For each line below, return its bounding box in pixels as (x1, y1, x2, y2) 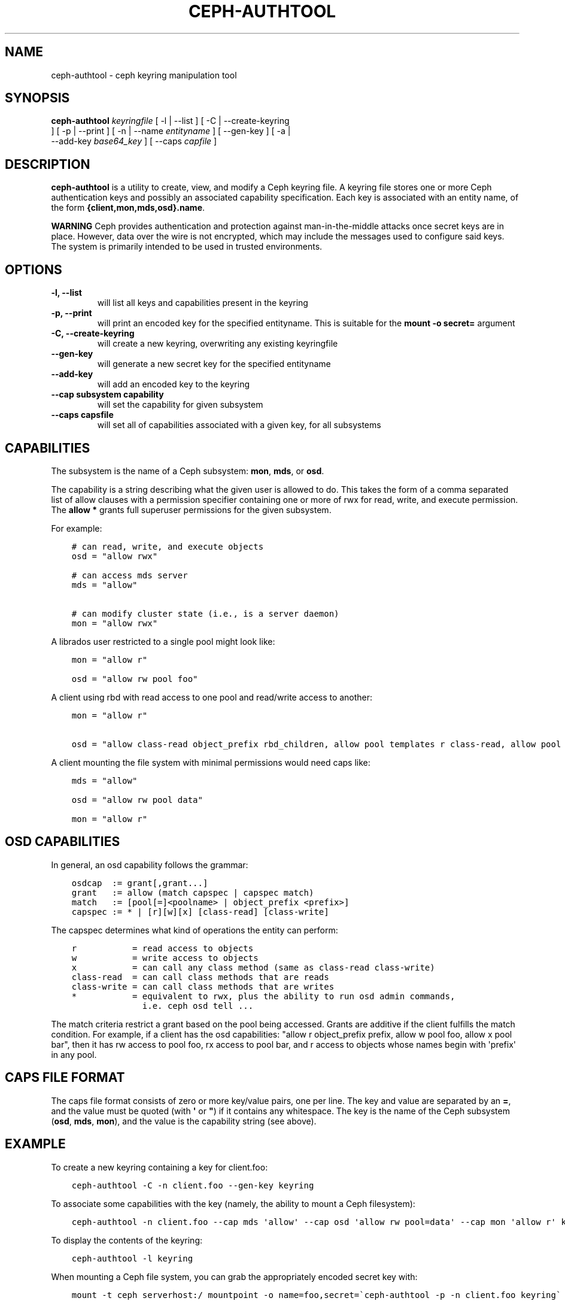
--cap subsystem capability (51, 389, 164, 400)
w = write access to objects (71, 953, 259, 963)
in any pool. (51, 1049, 97, 1060)
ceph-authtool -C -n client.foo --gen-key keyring (71, 1180, 314, 1190)
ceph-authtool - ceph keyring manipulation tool (51, 69, 237, 80)
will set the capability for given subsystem (97, 399, 263, 410)
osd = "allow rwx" (71, 551, 158, 561)
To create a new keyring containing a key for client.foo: (51, 1162, 268, 1172)
